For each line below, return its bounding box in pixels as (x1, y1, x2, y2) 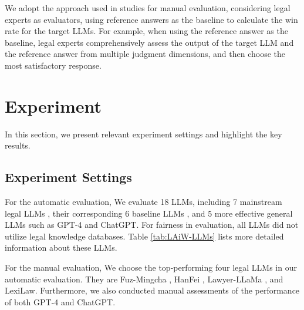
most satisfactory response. (5, 59, 102, 71)
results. (5, 139, 31, 151)
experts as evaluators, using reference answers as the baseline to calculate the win (5, 13, 298, 25)
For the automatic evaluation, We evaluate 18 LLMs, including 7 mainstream (5, 196, 282, 208)
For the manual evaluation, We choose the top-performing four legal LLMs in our (5, 261, 297, 274)
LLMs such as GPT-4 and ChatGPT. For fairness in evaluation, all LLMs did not (5, 218, 299, 231)
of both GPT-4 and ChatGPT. (5, 295, 116, 308)
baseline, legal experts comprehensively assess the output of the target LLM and (5, 36, 294, 48)
